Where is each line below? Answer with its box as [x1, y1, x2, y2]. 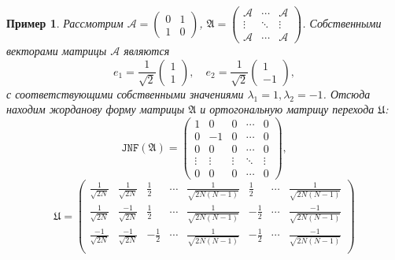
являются [124, 43, 170, 59]
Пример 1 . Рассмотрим [6, 15, 124, 32]
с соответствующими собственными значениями [6, 85, 244, 102]
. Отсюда [323, 85, 371, 102]
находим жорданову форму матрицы [6, 101, 185, 117]
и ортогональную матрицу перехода [200, 101, 375, 117]
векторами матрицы [6, 43, 107, 59]
